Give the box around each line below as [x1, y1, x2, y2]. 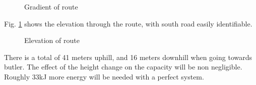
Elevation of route [24, 35, 80, 45]
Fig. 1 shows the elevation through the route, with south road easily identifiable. [4, 18, 252, 28]
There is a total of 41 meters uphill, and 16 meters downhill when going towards [4, 51, 252, 62]
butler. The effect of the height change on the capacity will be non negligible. [4, 61, 242, 72]
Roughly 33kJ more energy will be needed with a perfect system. [4, 71, 204, 81]
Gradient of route [24, 1, 78, 11]
